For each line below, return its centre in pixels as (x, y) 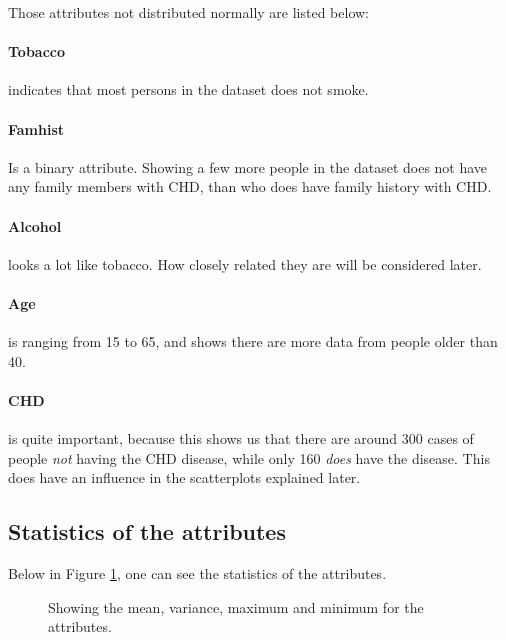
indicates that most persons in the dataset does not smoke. (188, 89)
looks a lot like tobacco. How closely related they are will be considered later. (245, 263)
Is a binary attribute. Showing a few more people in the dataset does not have (248, 166)
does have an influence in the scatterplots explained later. (184, 477)
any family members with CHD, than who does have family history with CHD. (250, 186)
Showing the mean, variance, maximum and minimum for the (236, 606)
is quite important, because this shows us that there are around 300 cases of (241, 438)
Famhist (36, 128)
